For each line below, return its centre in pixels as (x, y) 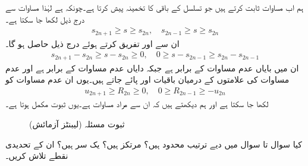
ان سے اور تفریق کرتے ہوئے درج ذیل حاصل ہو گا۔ (92, 43)
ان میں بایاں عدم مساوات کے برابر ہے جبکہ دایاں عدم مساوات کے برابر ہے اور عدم (152, 68)
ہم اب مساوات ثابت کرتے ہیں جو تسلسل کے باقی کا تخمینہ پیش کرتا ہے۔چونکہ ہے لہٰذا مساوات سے (155, 7)
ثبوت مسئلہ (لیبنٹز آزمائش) (77, 124)
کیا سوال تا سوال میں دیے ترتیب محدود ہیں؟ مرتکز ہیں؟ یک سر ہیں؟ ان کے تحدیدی (154, 144)
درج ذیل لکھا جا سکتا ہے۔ (45, 19)
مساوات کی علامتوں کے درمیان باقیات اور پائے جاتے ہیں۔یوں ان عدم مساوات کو (147, 79)
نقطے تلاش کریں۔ (37, 156)
